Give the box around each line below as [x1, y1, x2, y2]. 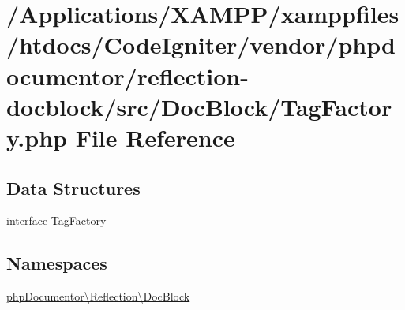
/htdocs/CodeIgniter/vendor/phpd [6, 28, 396, 61]
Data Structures [6, 175, 141, 200]
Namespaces [6, 251, 107, 275]
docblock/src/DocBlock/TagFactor [6, 90, 392, 122]
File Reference [75, 121, 235, 153]
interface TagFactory [6, 212, 107, 229]
